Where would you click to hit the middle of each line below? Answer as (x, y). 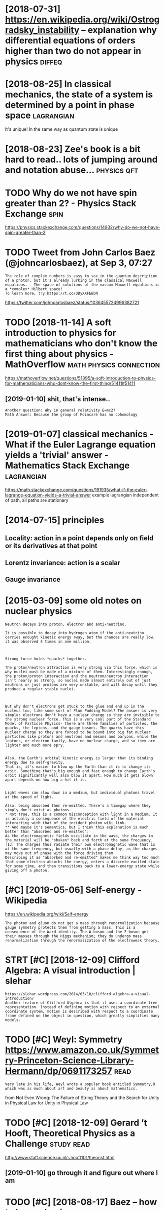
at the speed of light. (30, 797)
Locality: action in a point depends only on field (79, 538)
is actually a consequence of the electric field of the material (75, 819)
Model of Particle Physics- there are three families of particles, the (81, 724)
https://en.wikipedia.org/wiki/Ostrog (82, 19)
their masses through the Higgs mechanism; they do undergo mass (73, 936)
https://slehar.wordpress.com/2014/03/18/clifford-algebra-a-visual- (78, 994)
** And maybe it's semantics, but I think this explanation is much (77, 828)
